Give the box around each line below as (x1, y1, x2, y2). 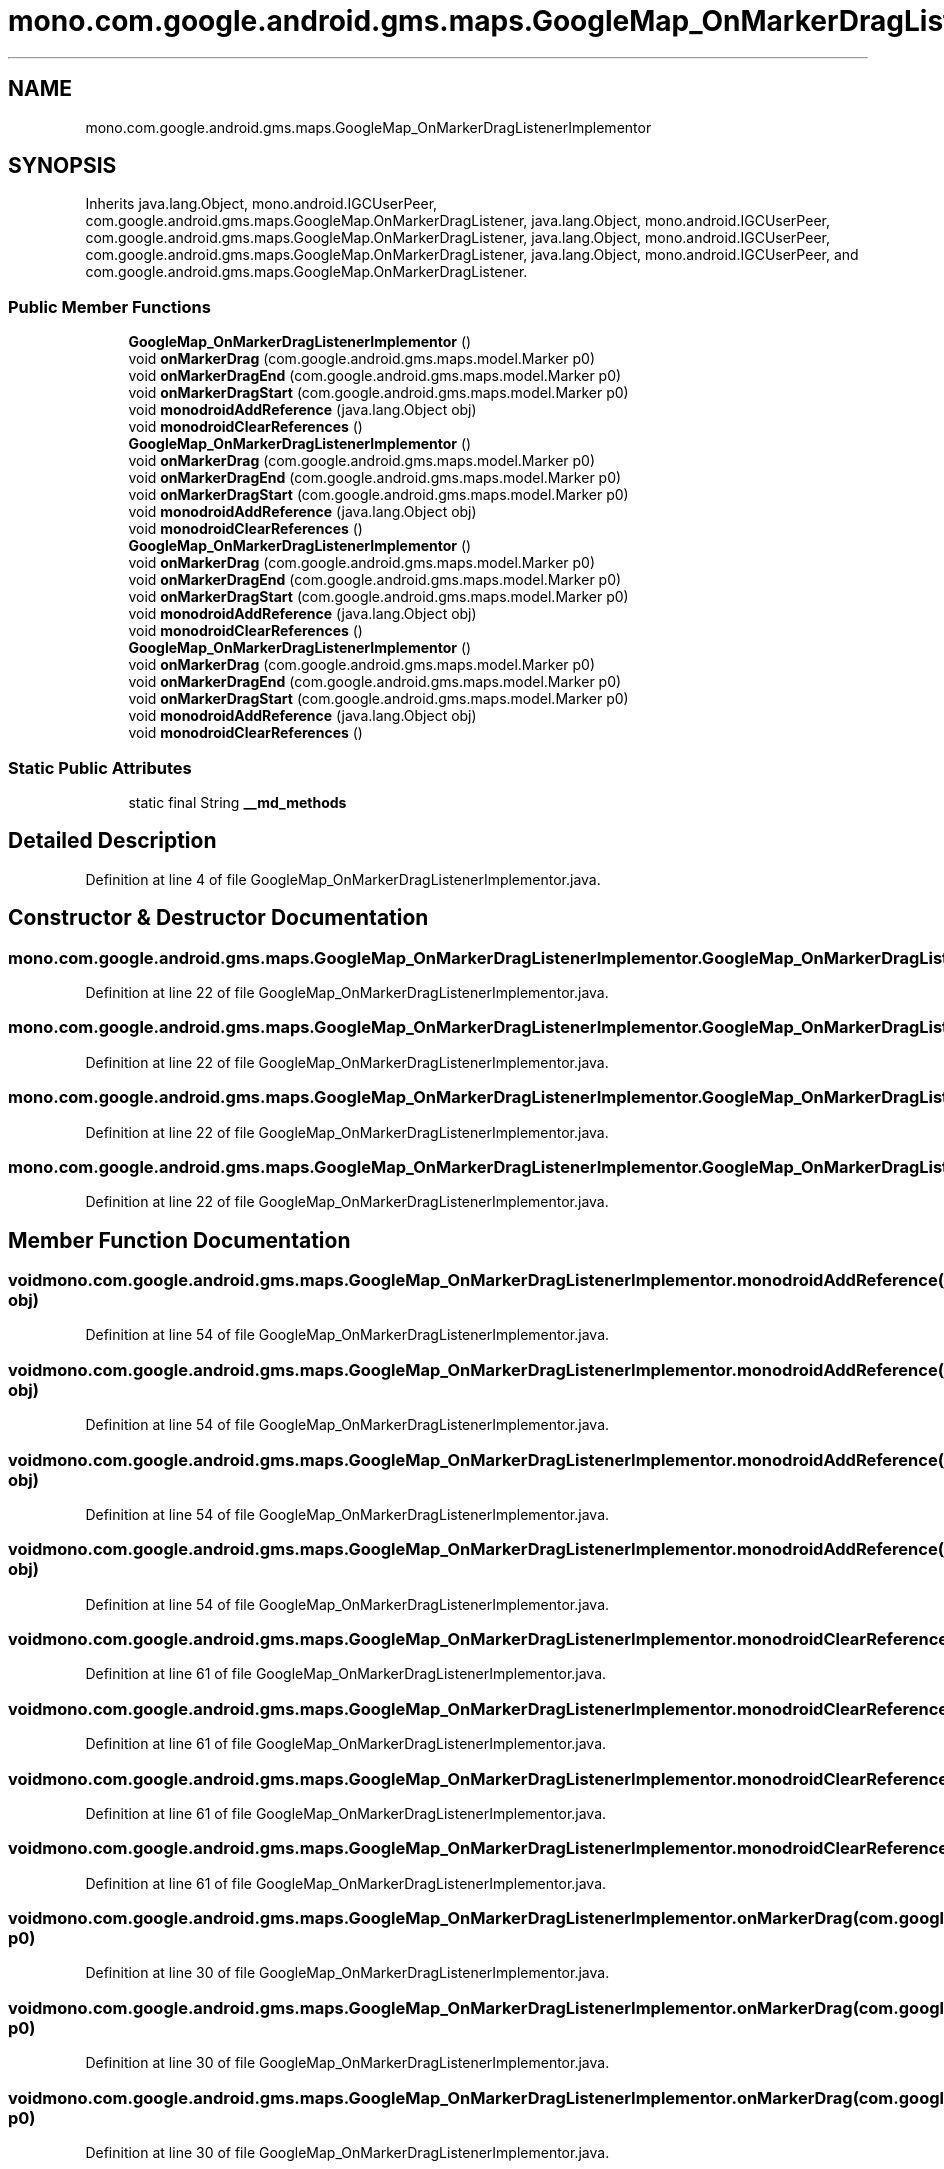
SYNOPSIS (8, 153, 117, 179)
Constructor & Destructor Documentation (8, 905, 429, 931)
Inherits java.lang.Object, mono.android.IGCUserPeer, (85, 195, 438, 213)
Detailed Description (8, 828, 217, 854)
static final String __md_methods (128, 793, 347, 811)
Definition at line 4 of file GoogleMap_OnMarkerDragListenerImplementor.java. (85, 870, 601, 888)
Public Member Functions (8, 296, 211, 317)
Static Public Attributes (8, 757, 192, 778)
